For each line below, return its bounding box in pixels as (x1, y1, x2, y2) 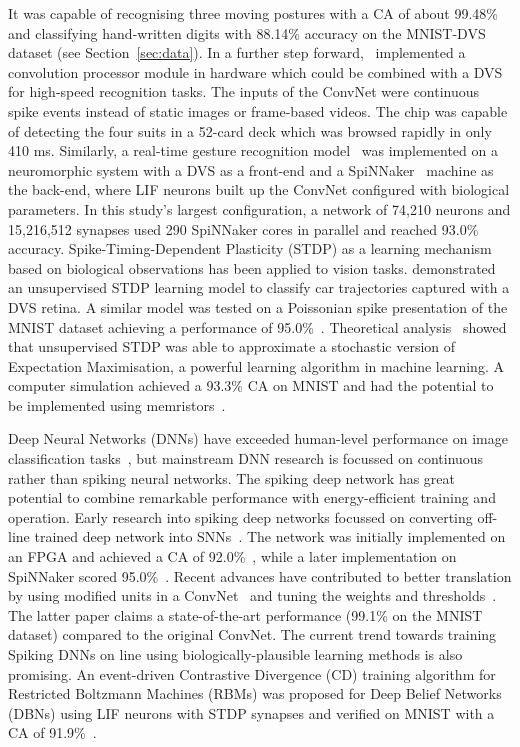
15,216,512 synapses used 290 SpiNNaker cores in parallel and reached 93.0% (8, 218, 479, 239)
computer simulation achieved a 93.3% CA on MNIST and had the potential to (8, 375, 494, 396)
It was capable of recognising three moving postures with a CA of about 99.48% (8, 3, 499, 23)
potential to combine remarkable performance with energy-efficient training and (8, 487, 496, 508)
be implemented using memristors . (8, 394, 226, 415)
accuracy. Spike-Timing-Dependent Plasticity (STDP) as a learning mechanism (8, 238, 492, 259)
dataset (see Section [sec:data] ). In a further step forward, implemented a (8, 42, 466, 63)
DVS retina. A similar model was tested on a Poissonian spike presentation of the (8, 296, 508, 317)
